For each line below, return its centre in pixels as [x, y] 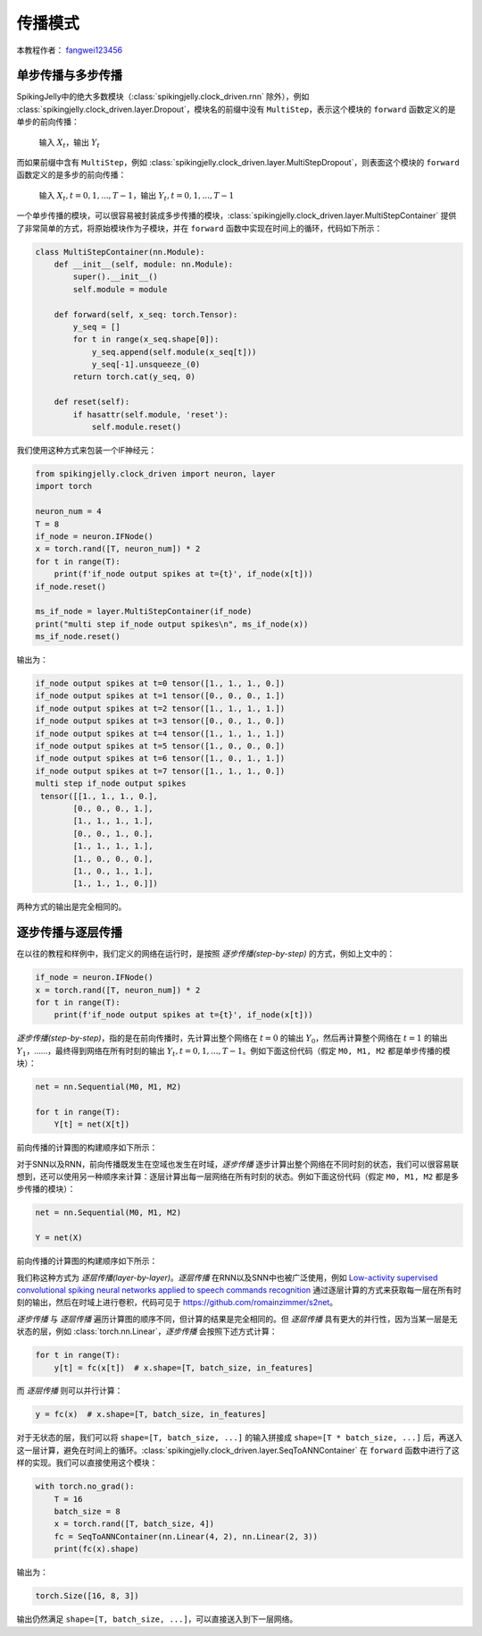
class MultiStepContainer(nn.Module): [120, 252]
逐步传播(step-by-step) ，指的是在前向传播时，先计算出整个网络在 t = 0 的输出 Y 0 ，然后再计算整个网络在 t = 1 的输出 [232, 1039]
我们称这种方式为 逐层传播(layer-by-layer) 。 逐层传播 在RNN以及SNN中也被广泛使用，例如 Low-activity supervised [227, 1278]
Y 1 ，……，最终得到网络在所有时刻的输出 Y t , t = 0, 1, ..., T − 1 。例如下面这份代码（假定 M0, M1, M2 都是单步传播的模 [233, 1052]
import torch [64, 486]
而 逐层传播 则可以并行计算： [70, 1391]
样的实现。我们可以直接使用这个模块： [87, 1463]
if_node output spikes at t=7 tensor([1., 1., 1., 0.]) [160, 771]
